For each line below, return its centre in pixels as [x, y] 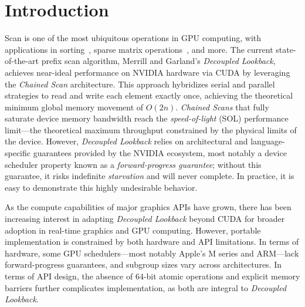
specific [18, 153]
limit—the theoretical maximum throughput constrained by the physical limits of [151, 129]
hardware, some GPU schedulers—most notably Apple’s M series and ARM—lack [152, 253]
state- [286, 49]
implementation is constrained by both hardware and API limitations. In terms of [152, 242]
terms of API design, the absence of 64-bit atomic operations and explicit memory [152, 276]
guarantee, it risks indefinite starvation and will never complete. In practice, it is [150, 176]
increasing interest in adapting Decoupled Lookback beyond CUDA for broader [145, 219]
